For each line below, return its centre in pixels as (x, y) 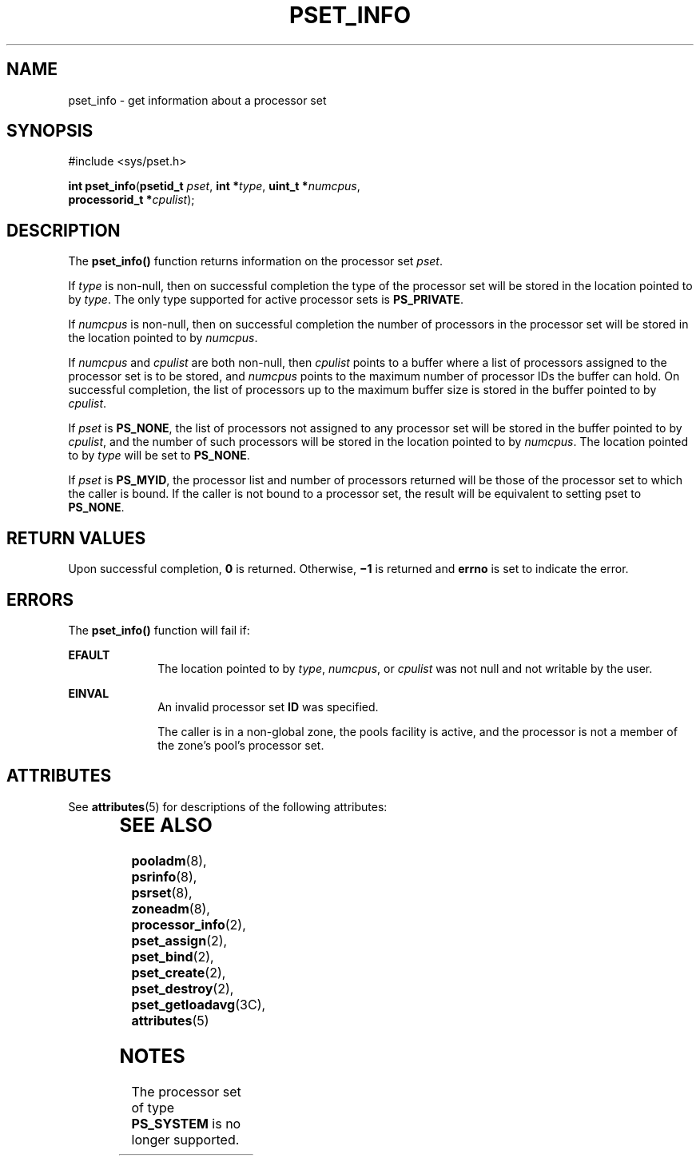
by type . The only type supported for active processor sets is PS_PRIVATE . (266, 300)
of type (153, 1107)
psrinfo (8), (164, 876)
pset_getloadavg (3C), (199, 1004)
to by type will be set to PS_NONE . (159, 456)
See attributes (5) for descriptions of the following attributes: (228, 806)
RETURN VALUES (76, 538)
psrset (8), (162, 892)
